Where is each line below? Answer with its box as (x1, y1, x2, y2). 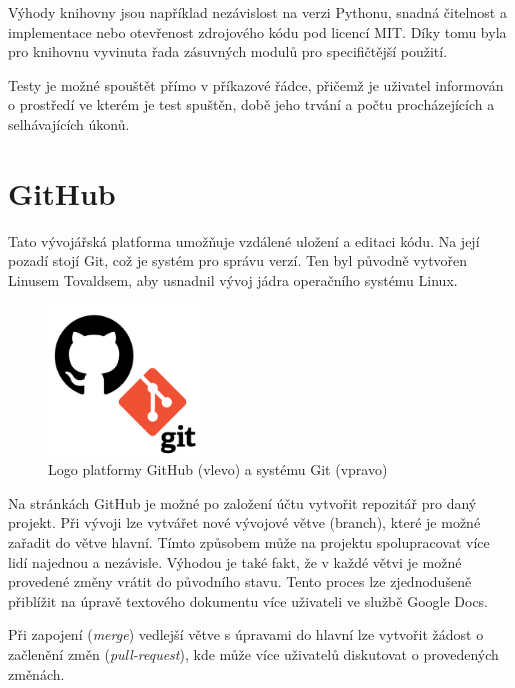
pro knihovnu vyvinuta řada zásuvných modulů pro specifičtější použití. (8, 41, 448, 62)
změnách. (8, 663, 65, 684)
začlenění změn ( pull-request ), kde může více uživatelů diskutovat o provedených (8, 643, 499, 664)
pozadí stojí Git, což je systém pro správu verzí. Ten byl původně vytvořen (8, 250, 468, 271)
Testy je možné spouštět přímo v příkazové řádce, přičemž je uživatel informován (8, 74, 504, 95)
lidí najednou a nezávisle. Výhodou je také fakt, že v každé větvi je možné (8, 551, 462, 572)
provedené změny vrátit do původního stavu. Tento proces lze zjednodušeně (8, 571, 472, 592)
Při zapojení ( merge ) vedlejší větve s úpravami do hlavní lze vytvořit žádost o (8, 624, 484, 645)
